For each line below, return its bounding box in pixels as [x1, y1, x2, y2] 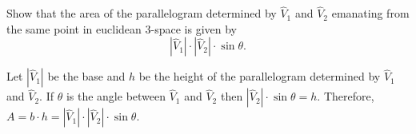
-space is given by [150, 20, 237, 37]
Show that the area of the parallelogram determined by [6, 5, 277, 22]
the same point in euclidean [6, 20, 142, 37]
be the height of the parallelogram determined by [138, 68, 381, 85]
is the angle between [66, 88, 166, 104]
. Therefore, [317, 88, 374, 104]
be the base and [47, 68, 126, 85]
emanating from [331, 5, 410, 22]
